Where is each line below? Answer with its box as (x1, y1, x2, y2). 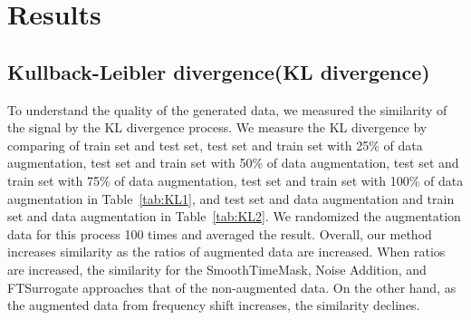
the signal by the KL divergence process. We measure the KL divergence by (7, 118, 428, 137)
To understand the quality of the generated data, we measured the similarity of (7, 100, 447, 119)
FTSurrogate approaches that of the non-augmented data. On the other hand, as (7, 277, 457, 296)
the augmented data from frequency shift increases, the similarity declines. (7, 296, 420, 315)
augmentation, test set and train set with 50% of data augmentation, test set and (7, 153, 459, 172)
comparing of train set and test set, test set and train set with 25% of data (7, 135, 423, 154)
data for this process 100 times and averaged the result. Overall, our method (7, 224, 432, 243)
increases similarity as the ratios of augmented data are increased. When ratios (7, 242, 446, 261)
